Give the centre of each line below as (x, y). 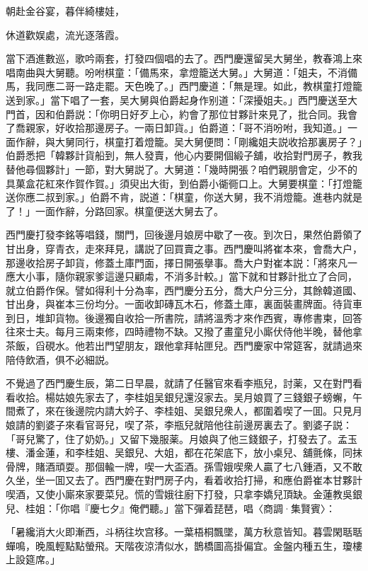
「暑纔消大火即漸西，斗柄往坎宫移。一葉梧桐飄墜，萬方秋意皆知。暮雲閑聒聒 (184, 532)
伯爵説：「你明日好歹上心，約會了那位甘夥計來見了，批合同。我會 (206, 114)
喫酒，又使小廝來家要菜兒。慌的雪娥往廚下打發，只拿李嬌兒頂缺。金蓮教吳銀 (184, 494)
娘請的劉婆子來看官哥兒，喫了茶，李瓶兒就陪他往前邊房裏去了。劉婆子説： (179, 425)
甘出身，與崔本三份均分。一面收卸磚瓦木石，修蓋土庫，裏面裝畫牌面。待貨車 (184, 304)
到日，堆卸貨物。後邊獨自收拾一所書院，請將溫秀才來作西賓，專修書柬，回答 (184, 317)
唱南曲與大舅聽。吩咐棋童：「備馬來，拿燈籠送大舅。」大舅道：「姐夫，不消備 (182, 72)
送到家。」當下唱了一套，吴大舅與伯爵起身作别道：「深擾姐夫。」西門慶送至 (177, 99)
